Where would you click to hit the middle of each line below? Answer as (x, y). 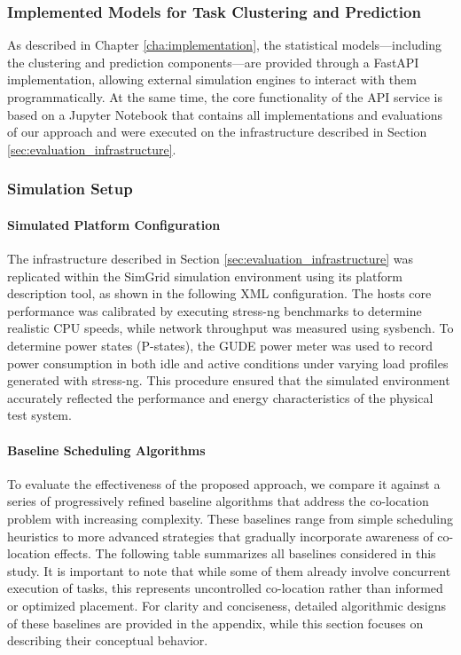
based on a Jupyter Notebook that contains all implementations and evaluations (225, 114)
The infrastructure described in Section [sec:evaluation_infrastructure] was (211, 259)
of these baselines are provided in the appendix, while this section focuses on (215, 623)
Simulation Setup (70, 189)
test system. (39, 415)
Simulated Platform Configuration (114, 224)
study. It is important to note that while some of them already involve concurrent (229, 570)
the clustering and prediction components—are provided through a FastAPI (213, 62)
